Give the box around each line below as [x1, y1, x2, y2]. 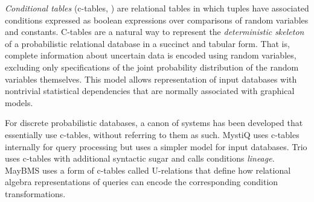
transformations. [5, 187, 66, 200]
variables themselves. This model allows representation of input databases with [5, 72, 297, 85]
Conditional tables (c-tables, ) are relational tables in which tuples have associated [5, 2, 309, 14]
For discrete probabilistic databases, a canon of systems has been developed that [5, 116, 303, 129]
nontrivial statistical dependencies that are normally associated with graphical [5, 84, 295, 97]
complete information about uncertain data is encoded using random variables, [5, 49, 296, 62]
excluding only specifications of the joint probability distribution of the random [5, 60, 299, 73]
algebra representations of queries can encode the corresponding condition [5, 175, 278, 188]
